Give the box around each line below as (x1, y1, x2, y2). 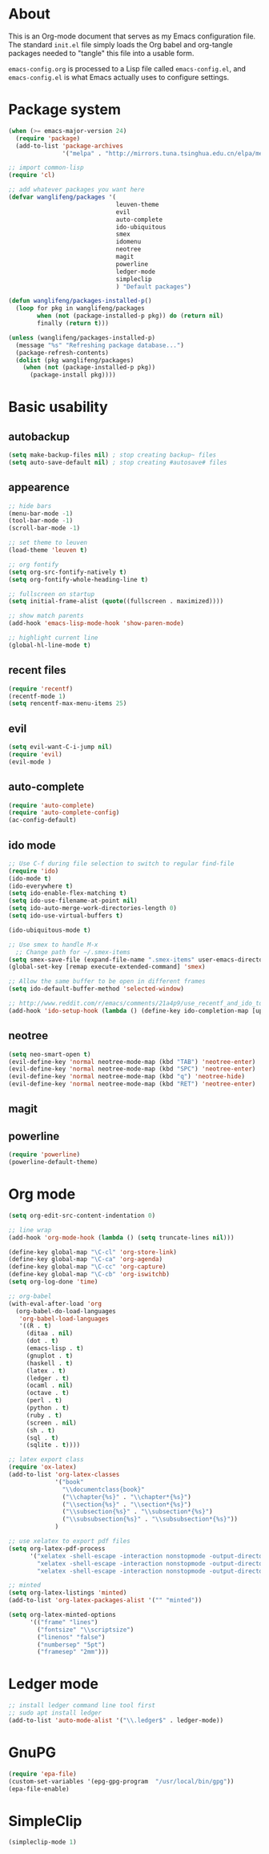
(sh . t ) (26, 1426, 56, 1434)
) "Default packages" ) (115, 282, 192, 291)
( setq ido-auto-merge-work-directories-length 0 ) (8, 905, 178, 913)
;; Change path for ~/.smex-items (15, 948, 130, 956)
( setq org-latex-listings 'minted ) (8, 1589, 127, 1597)
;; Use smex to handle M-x (8, 941, 98, 949)
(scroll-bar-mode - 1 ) (8, 524, 81, 533)
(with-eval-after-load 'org (8, 1300, 102, 1308)
